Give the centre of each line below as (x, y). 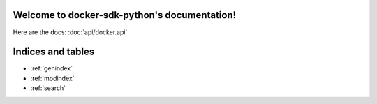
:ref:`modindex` (52, 78)
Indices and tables (54, 52)
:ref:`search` (48, 88)
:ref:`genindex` (52, 68)
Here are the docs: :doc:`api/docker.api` (70, 32)
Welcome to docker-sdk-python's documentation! (125, 15)
